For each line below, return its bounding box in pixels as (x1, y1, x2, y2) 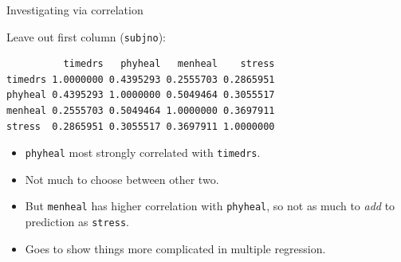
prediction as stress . (25, 213, 129, 230)
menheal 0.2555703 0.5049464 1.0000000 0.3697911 (6, 105, 275, 117)
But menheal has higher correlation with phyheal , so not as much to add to (25, 197, 395, 214)
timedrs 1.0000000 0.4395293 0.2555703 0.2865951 (6, 73, 275, 85)
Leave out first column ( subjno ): (6, 28, 166, 45)
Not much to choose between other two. (25, 170, 219, 187)
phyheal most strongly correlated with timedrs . (25, 144, 261, 161)
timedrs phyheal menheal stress (63, 58, 275, 70)
